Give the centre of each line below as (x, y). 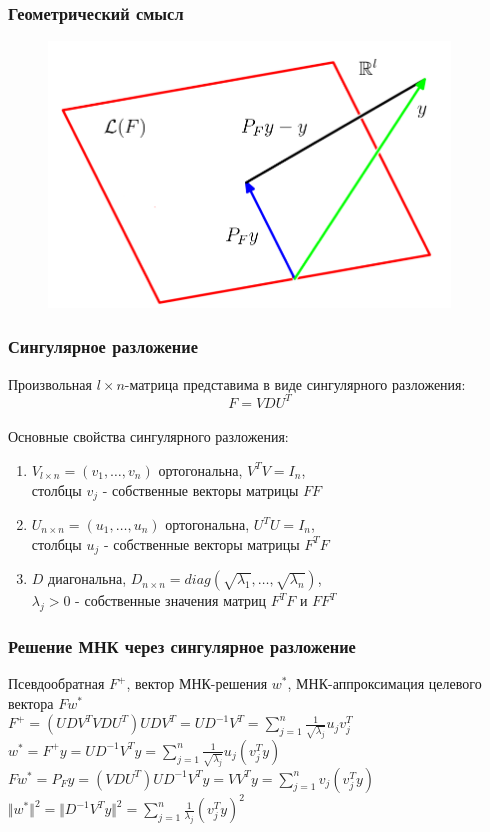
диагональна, (87, 578)
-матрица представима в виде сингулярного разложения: (295, 383)
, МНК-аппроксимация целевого (384, 683)
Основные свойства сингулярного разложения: (148, 436)
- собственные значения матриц (171, 600)
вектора (31, 702)
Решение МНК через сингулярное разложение (182, 645)
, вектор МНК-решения (197, 683)
